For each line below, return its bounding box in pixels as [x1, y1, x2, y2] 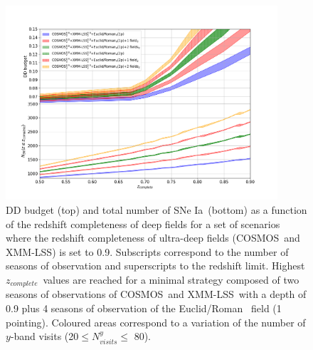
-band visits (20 [10, 329, 79, 344]
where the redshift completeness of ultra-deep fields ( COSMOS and [6, 230, 300, 245]
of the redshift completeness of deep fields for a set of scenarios [6, 216, 280, 231]
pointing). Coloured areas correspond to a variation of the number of [6, 314, 306, 329]
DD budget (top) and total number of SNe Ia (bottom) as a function [6, 202, 307, 217]
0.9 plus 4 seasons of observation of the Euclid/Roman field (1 [6, 301, 282, 316]
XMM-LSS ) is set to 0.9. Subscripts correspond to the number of [6, 244, 289, 259]
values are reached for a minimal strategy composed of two [43, 272, 299, 287]
